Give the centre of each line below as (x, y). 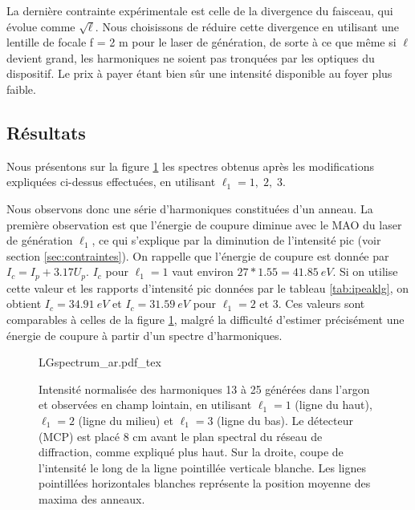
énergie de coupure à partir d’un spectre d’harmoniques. (144, 335)
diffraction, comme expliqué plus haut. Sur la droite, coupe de (191, 452)
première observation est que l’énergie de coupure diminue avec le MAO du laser (204, 224)
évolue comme (41, 26)
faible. (21, 89)
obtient (24, 304)
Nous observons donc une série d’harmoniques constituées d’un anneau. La (190, 208)
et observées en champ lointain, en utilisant (145, 405)
